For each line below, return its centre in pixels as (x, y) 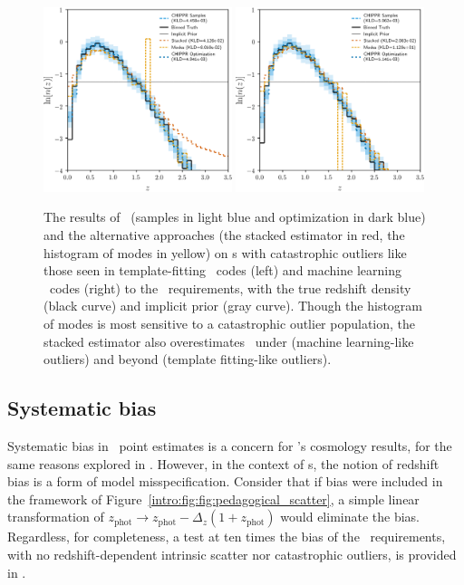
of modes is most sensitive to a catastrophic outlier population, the (230, 324)
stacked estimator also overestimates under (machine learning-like (229, 341)
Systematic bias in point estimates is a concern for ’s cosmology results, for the (230, 446)
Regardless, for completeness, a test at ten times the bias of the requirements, (227, 537)
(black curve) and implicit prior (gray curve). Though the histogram (233, 306)
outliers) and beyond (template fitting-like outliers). (188, 359)
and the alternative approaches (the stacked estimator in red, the (224, 235)
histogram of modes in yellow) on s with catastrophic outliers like (225, 252)
